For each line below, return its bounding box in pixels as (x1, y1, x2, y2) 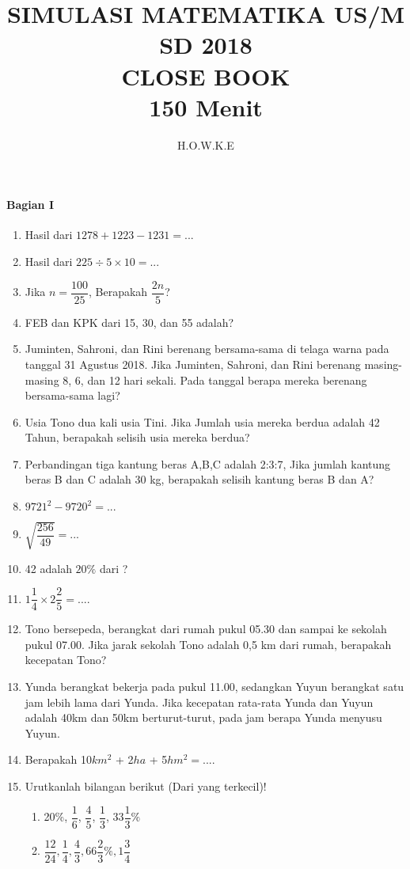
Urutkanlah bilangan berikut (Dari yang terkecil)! (25, 778, 267, 795)
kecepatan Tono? (25, 651, 107, 668)
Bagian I (6, 196, 55, 213)
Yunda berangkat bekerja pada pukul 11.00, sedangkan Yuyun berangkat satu (25, 678, 404, 695)
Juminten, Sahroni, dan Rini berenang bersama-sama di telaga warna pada (25, 340, 389, 357)
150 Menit (149, 90, 263, 123)
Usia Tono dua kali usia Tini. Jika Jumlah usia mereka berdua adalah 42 (25, 413, 380, 430)
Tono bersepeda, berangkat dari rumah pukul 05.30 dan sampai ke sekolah (25, 620, 387, 637)
